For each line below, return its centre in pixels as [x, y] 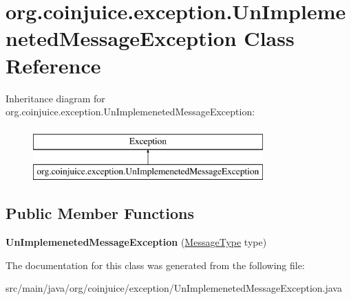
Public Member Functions [100, 213]
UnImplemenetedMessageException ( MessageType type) [136, 242]
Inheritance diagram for [55, 98]
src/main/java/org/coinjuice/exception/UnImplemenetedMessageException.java [174, 288]
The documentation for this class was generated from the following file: [155, 265]
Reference [53, 65]
